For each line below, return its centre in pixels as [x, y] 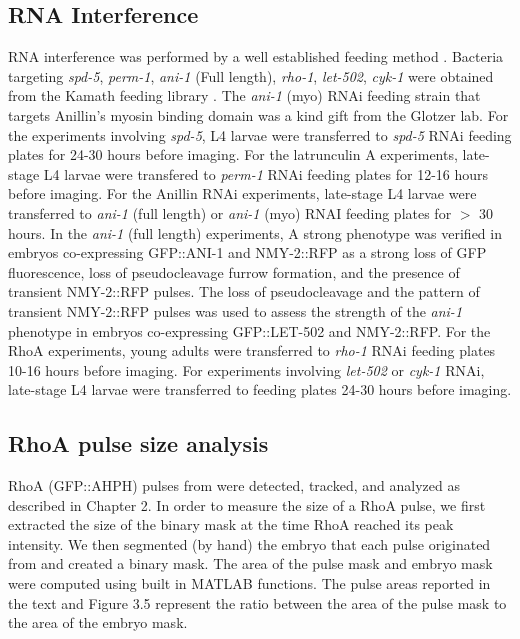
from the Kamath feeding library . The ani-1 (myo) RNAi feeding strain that [244, 95]
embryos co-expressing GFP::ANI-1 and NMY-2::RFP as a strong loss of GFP [247, 252]
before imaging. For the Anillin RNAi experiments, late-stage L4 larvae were [242, 193]
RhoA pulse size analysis [138, 443]
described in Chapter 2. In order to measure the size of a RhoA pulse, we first [247, 504]
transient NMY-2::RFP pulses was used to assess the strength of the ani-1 [235, 310]
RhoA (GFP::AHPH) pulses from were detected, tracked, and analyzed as [234, 485]
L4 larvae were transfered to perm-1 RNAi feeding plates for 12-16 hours [266, 173]
